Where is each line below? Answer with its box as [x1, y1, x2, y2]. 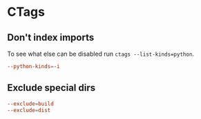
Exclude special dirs [7, 82, 96, 94]
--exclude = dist [7, 107, 51, 113]
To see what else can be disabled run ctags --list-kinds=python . [7, 50, 195, 58]
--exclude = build [7, 100, 54, 107]
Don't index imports [7, 32, 95, 43]
